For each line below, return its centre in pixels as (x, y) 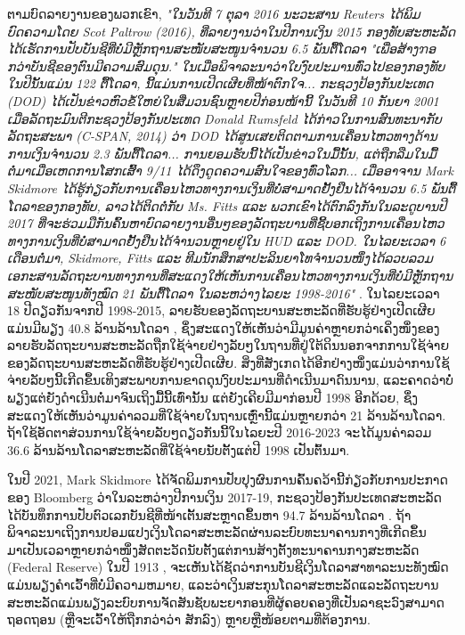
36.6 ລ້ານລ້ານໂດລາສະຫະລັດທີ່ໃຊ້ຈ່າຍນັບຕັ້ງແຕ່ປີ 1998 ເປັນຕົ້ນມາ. (179, 449)
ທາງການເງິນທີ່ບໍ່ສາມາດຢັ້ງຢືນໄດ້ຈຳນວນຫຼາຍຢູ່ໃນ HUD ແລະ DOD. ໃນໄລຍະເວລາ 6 (227, 240)
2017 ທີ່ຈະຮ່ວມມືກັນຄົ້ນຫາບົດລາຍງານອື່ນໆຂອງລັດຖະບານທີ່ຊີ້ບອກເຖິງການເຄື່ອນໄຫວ (226, 223)
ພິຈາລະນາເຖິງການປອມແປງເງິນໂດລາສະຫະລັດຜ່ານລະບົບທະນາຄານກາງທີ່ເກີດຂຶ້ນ (217, 532)
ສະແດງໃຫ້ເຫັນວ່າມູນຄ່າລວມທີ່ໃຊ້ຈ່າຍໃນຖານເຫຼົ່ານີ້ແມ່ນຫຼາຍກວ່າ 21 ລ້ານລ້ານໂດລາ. (227, 415)
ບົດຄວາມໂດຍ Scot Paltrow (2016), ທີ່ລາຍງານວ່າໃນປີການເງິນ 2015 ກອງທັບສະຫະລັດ (232, 31)
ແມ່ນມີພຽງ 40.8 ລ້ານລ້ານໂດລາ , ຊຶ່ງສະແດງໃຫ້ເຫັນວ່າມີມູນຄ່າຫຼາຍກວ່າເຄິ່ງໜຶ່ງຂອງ (224, 327)
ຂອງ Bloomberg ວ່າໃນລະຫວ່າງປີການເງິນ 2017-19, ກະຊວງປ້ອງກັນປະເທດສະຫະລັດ (224, 497)
